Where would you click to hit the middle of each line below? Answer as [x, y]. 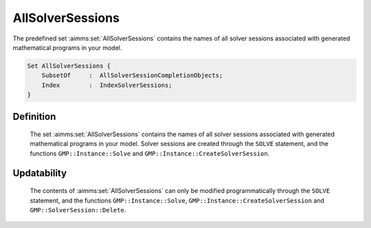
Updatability [40, 173]
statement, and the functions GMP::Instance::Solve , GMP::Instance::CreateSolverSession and [177, 200]
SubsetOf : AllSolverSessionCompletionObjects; [132, 76]
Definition [34, 116]
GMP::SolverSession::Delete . [78, 210]
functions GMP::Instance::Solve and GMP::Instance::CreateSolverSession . [150, 153]
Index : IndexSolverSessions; [107, 85]
